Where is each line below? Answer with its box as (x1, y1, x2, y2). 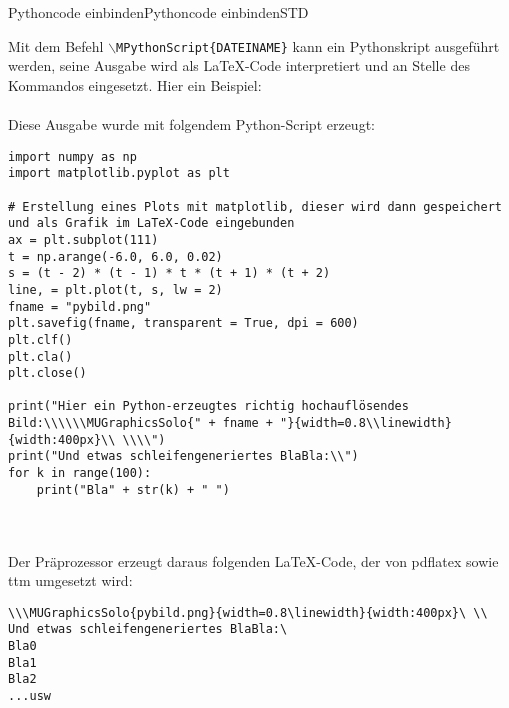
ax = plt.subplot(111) (8, 232, 159, 247)
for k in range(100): (8, 466, 152, 481)
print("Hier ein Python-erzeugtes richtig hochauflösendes (8, 399, 409, 414)
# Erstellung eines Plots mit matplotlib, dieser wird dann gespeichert (8, 199, 502, 214)
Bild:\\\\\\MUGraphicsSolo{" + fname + (8, 416, 273, 431)
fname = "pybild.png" (8, 299, 152, 314)
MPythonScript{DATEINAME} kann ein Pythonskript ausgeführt (116, 35, 500, 56)
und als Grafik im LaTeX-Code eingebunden (8, 216, 295, 231)
